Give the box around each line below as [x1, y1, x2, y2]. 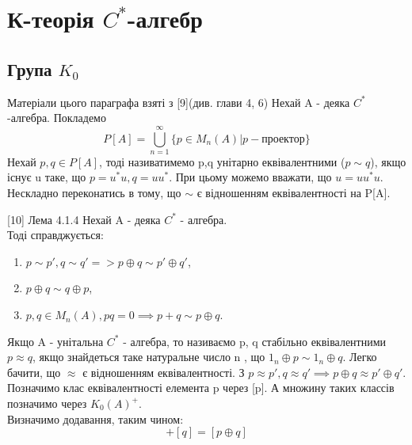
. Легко [342, 348, 377, 365]
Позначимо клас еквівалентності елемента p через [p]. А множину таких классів [7, 379, 395, 396]
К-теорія [7, 2, 94, 35]
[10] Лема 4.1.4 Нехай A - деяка [7, 211, 161, 227]
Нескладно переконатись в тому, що [7, 184, 181, 201]
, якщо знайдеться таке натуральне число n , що [32, 348, 265, 365]
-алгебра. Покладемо [7, 109, 106, 126]
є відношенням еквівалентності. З [82, 363, 245, 380]
